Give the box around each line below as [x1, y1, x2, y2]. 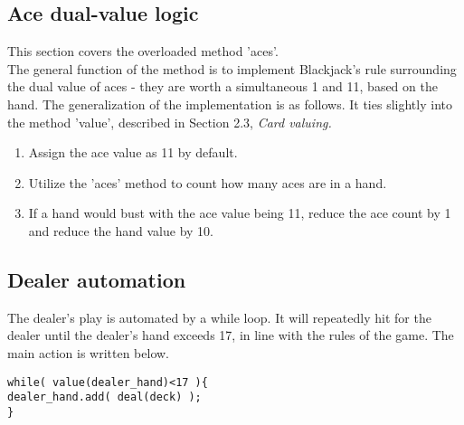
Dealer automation [7, 265, 186, 293]
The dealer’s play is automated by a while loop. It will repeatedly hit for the [7, 307, 431, 326]
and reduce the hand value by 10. [28, 221, 214, 240]
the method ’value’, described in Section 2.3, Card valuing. [7, 112, 332, 131]
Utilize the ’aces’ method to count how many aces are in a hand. [28, 173, 387, 192]
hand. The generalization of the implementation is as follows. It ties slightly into [7, 94, 452, 113]
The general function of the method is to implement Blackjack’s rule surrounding [7, 59, 457, 78]
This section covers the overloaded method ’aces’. [7, 42, 279, 61]
